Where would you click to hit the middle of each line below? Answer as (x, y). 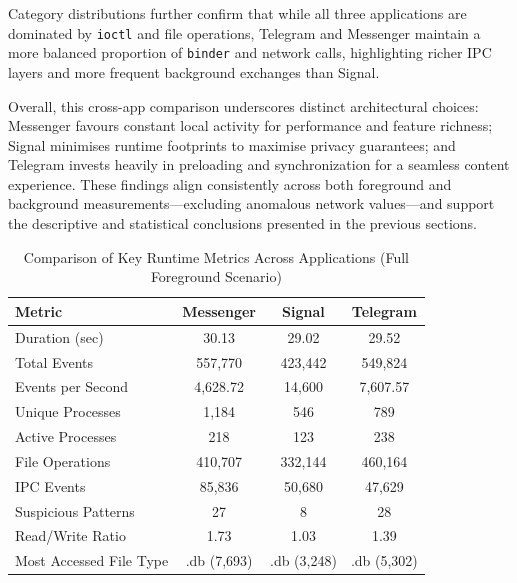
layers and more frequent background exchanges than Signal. (194, 71)
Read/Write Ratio (70, 535)
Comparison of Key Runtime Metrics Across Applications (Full (216, 256)
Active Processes (66, 436)
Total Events (54, 361)
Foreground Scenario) (216, 276)
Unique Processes (68, 411)
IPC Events (50, 485)
